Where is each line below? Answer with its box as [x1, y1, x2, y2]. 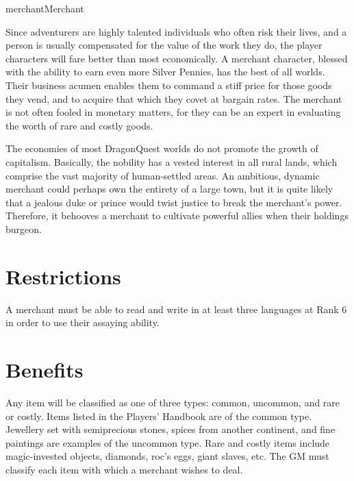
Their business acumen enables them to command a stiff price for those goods [5, 77, 332, 92]
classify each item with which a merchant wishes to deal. [5, 462, 243, 476]
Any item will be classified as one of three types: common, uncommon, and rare [5, 395, 340, 409]
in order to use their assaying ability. [5, 315, 160, 330]
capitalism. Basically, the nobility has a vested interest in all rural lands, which [5, 154, 338, 169]
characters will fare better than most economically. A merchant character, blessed [5, 51, 348, 65]
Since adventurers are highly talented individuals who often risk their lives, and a [5, 24, 347, 38]
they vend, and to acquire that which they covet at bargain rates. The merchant [5, 91, 342, 106]
